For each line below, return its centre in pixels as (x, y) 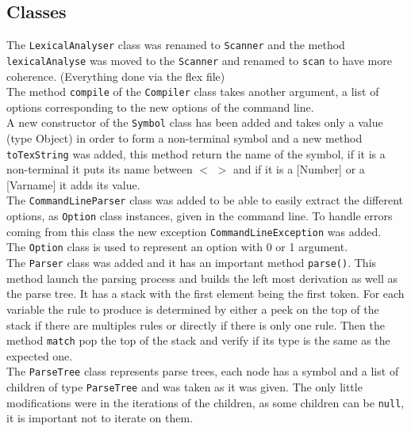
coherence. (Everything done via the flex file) (116, 76)
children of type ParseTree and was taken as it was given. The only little (184, 387)
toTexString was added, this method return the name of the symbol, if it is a (196, 153)
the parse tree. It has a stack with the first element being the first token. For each (205, 294)
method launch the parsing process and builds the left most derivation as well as (202, 278)
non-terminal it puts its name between (100, 169)
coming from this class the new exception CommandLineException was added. (194, 231)
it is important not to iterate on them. (100, 418)
